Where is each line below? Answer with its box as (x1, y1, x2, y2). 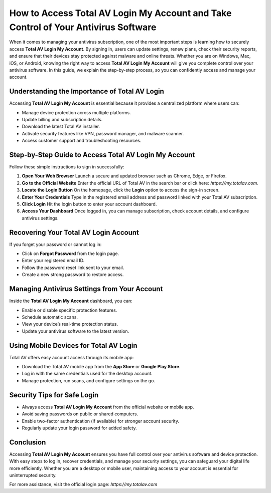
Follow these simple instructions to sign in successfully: (9, 164, 124, 170)
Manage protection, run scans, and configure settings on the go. (22, 377, 156, 383)
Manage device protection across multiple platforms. (22, 109, 131, 115)
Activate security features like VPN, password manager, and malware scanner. (22, 130, 184, 136)
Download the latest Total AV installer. (22, 123, 100, 130)
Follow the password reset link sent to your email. (22, 265, 124, 271)
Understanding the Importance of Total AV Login (9, 87, 164, 96)
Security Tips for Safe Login (9, 391, 99, 399)
